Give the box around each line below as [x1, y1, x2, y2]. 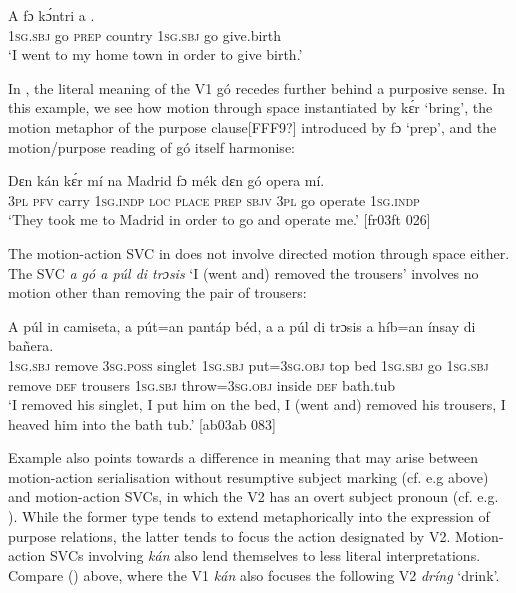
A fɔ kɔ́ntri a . [8, 5, 95, 25]
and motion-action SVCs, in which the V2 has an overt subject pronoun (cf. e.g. [8, 486, 499, 507]
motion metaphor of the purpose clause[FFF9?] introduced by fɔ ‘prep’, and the [8, 116, 497, 137]
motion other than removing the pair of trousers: [8, 282, 307, 303]
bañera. [8, 335, 54, 356]
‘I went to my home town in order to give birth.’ [8, 44, 303, 65]
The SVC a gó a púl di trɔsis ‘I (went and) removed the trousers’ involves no [8, 262, 479, 283]
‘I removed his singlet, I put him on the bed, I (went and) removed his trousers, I [8, 394, 506, 415]
